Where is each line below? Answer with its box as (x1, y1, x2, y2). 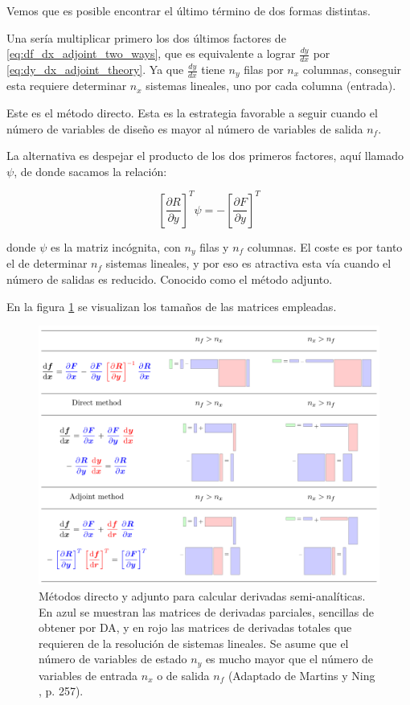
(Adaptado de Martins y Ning (228, 666, 375, 683)
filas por (244, 61, 284, 78)
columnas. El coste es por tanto (247, 238, 403, 255)
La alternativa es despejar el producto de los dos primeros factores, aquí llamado (6, 147, 404, 164)
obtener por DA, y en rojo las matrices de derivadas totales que (39, 619, 352, 636)
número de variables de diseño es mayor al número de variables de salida (6, 120, 363, 137)
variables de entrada (39, 666, 138, 683)
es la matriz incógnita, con (51, 238, 181, 255)
